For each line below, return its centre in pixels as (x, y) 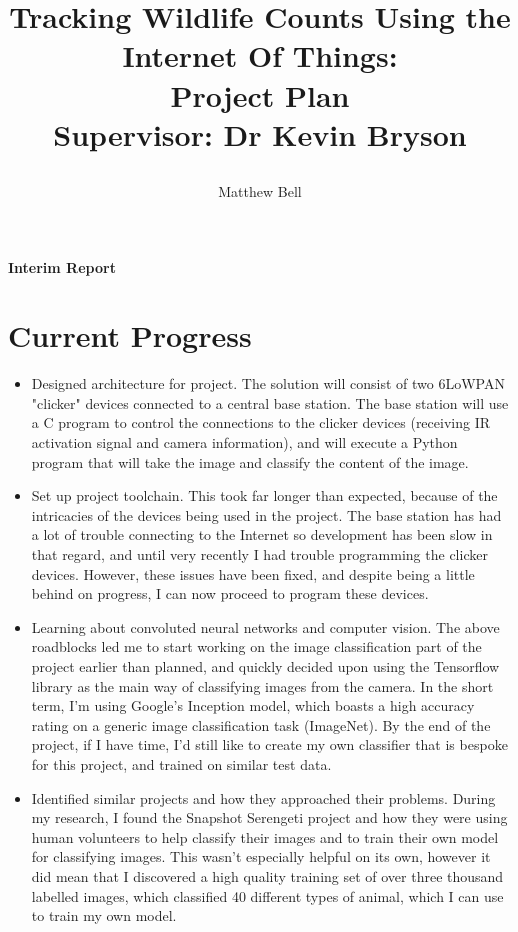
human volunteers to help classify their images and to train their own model (265, 836)
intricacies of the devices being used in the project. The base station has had (266, 514)
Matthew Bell (260, 190)
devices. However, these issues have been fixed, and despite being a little (253, 573)
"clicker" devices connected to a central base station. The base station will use (270, 402)
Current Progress (130, 335)
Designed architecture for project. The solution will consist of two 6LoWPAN (268, 383)
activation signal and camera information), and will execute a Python (244, 442)
